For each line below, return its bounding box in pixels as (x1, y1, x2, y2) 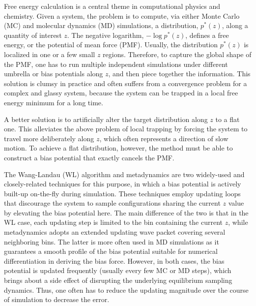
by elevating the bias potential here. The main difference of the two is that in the (4, 207, 249, 217)
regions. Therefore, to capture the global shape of (103, 49, 252, 59)
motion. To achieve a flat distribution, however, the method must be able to (4, 143, 233, 153)
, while (228, 217, 248, 227)
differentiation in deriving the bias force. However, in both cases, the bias (4, 255, 225, 266)
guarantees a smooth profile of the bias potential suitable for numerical (4, 246, 218, 256)
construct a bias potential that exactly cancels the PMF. (4, 152, 174, 162)
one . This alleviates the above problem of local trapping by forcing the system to (4, 123, 248, 134)
